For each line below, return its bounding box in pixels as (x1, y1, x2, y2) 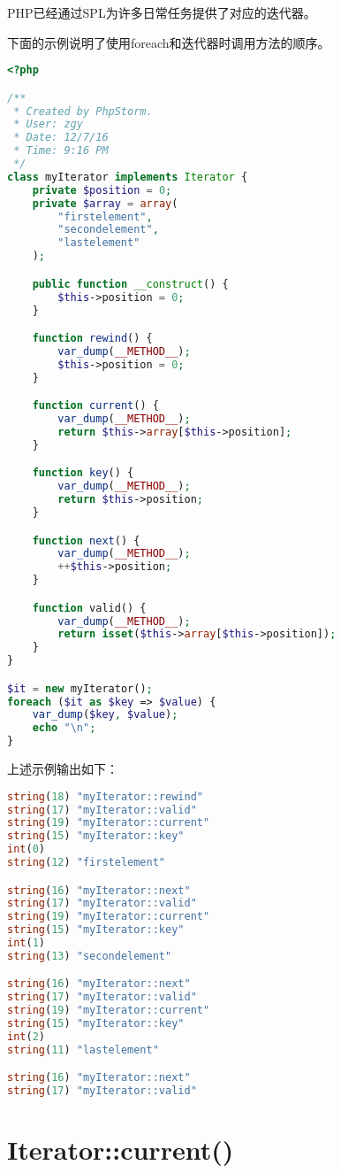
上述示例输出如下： (7, 760, 118, 778)
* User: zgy (13, 118, 83, 131)
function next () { (32, 534, 140, 547)
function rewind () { (32, 332, 153, 345)
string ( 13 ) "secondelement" (7, 949, 172, 962)
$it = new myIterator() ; (7, 682, 153, 695)
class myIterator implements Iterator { (7, 170, 248, 183)
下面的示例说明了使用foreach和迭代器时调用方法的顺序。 (7, 33, 330, 51)
